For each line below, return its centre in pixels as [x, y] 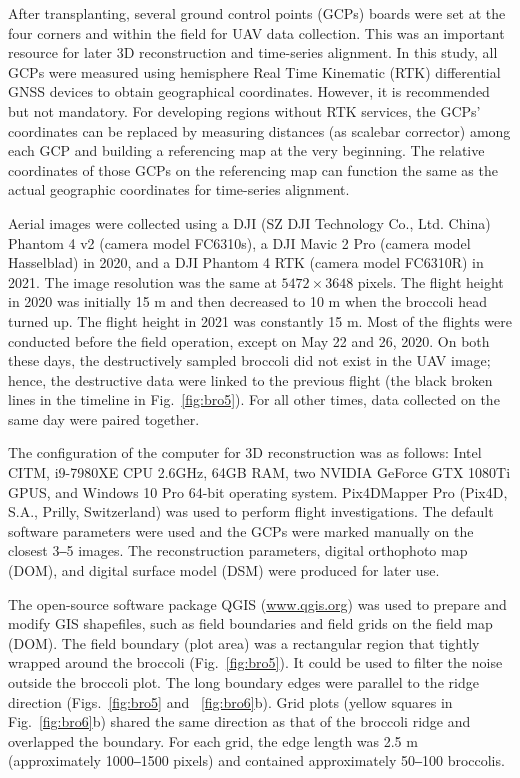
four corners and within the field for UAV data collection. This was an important [256, 32]
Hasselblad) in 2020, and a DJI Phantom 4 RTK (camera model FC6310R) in [246, 262]
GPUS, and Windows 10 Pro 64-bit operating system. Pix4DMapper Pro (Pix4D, [258, 491]
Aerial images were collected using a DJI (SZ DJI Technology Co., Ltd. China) [249, 222]
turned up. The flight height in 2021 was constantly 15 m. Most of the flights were [260, 320]
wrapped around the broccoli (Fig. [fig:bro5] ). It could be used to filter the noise [255, 662]
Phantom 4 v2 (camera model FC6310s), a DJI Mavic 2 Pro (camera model [239, 242]
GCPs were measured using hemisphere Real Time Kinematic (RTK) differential [254, 71]
